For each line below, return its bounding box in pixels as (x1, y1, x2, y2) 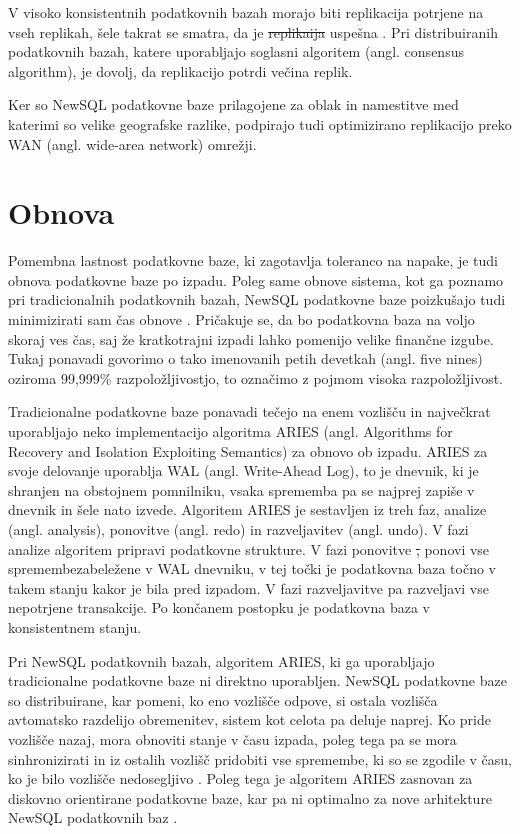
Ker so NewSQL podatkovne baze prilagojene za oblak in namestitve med (8, 94, 459, 115)
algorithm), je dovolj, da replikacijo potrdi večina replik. (8, 60, 353, 81)
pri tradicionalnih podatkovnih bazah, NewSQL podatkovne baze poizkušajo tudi (8, 289, 506, 310)
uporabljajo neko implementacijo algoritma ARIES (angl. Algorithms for (8, 421, 453, 442)
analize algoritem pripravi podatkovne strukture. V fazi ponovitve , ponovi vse (8, 538, 490, 559)
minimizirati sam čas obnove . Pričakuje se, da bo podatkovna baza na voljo (8, 309, 475, 330)
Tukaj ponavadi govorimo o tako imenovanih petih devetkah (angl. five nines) (8, 348, 483, 369)
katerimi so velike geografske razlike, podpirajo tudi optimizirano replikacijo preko (8, 113, 512, 134)
